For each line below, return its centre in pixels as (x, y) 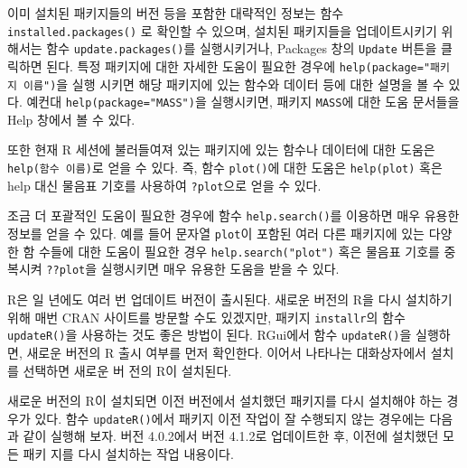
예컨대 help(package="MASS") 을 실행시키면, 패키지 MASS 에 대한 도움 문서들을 (243, 102)
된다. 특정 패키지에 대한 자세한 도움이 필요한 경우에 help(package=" (238, 66)
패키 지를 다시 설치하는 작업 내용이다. (128, 453)
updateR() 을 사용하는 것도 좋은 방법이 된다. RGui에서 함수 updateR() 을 (210, 335)
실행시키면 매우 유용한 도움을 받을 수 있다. (220, 269)
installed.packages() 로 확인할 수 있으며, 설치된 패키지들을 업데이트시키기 (222, 30)
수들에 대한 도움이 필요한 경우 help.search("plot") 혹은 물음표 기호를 (239, 251)
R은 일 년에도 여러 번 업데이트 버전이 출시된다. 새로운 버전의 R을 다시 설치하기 (230, 299)
